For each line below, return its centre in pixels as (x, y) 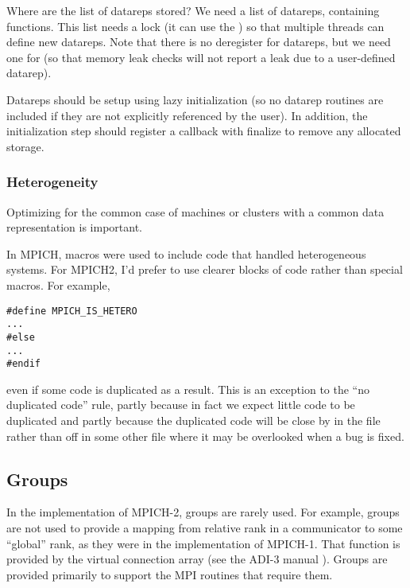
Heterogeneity (52, 182)
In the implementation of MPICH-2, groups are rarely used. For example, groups (203, 512)
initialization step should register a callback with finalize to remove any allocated (204, 131)
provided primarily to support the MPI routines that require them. (170, 574)
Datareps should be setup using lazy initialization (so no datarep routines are (195, 99)
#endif (23, 364)
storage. (25, 146)
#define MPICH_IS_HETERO (72, 311)
